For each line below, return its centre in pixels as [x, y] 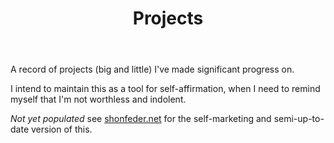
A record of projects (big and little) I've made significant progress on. [152, 69]
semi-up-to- [299, 119]
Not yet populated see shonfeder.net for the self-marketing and [141, 119]
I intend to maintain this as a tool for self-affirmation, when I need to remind [165, 89]
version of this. [61, 129]
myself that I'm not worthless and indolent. [98, 99]
